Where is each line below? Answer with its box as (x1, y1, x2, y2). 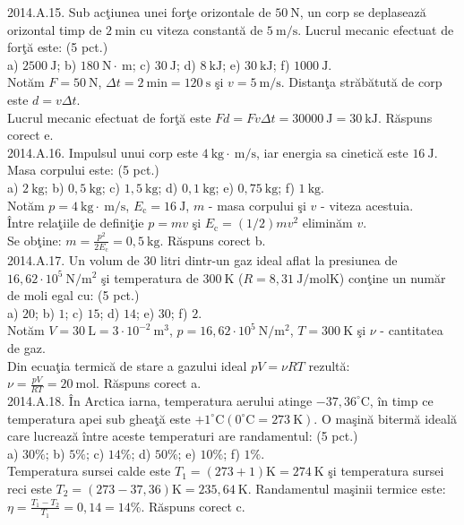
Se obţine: (7, 230, 62, 249)
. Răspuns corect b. (159, 230, 266, 249)
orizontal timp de (7, 20, 102, 39)
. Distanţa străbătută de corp (280, 73, 443, 91)
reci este (7, 478, 52, 497)
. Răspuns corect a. (96, 374, 202, 392)
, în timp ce (369, 391, 434, 409)
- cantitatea (380, 321, 443, 340)
